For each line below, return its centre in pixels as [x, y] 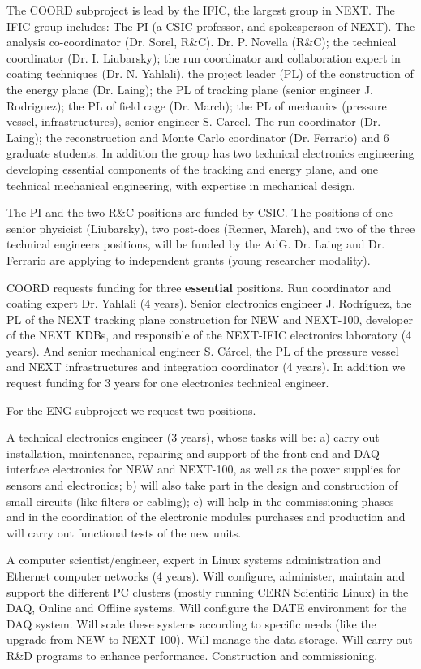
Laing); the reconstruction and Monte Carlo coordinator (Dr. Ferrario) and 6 [198, 137]
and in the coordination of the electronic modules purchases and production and [206, 517]
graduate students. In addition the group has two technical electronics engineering [210, 153]
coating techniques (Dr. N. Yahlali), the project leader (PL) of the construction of [210, 73]
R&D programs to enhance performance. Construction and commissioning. [192, 655]
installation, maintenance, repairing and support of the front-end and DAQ [193, 453]
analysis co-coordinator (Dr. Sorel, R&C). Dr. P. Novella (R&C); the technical [202, 42]
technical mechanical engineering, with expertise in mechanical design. [181, 185]
